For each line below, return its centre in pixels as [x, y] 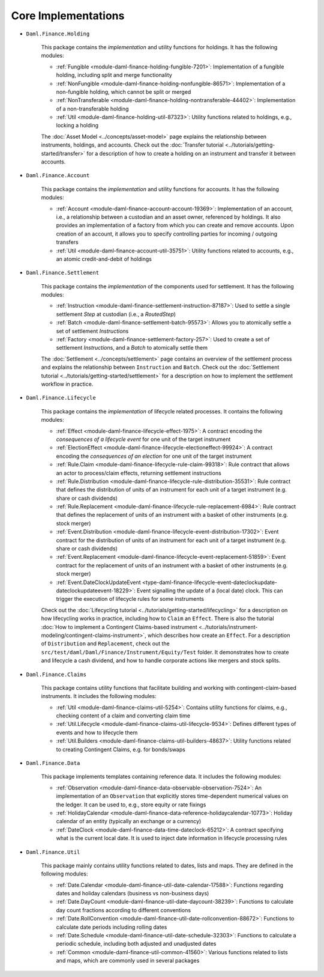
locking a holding [77, 126]
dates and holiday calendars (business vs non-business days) [133, 893]
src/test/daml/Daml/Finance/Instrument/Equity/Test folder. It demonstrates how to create [165, 652]
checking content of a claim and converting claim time [123, 716]
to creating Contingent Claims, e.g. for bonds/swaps [121, 749]
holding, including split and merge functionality [114, 75]
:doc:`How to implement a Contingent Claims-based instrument [119, 627]
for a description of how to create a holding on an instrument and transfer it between [191, 153]
